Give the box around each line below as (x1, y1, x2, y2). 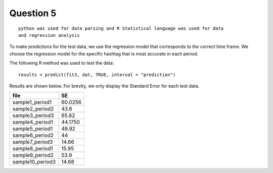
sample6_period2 (12, 132, 54, 139)
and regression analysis (18, 32, 80, 38)
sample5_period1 (12, 125, 53, 132)
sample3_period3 (12, 112, 54, 119)
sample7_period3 (12, 139, 53, 146)
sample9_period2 (12, 152, 54, 159)
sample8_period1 (12, 145, 53, 152)
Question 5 (9, 8, 57, 19)
